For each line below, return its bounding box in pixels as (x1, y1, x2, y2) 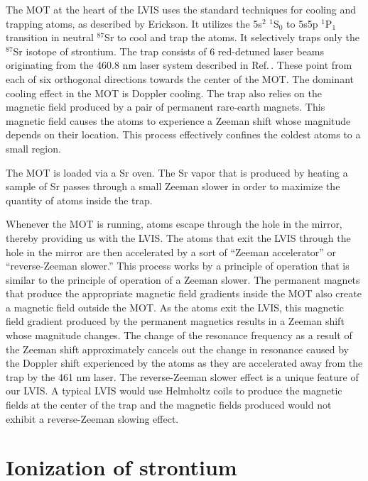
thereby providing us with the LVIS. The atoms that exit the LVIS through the (6, 230, 351, 245)
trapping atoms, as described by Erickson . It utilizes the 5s (6, 16, 262, 31)
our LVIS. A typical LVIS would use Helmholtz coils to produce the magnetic (6, 383, 342, 398)
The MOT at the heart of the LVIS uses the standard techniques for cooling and (6, 2, 356, 16)
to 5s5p (286, 16, 318, 31)
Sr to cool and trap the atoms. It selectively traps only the (104, 30, 359, 45)
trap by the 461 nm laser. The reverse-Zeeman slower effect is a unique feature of (6, 369, 359, 384)
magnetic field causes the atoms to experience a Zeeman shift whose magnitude (6, 113, 351, 128)
